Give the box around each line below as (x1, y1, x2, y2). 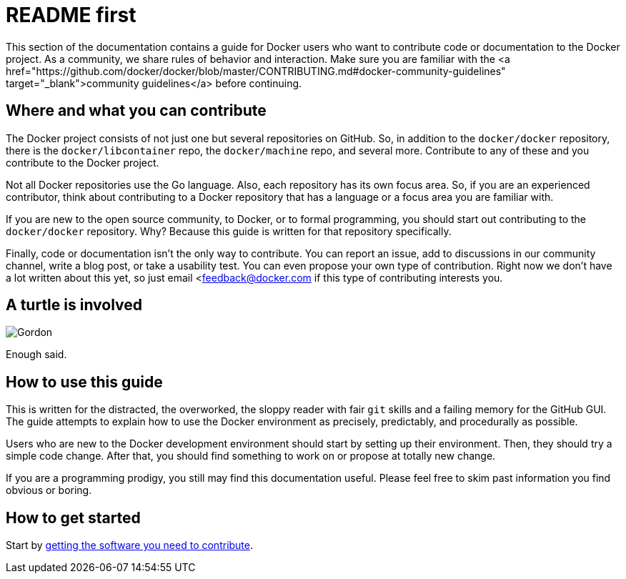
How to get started (6, 508, 141, 527)
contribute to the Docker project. (6, 156, 159, 169)
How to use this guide (6, 372, 163, 391)
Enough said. (6, 348, 67, 361)
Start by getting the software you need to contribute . (6, 539, 254, 552)
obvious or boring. (6, 484, 92, 497)
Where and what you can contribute (6, 102, 267, 120)
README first (6, 3, 136, 27)
